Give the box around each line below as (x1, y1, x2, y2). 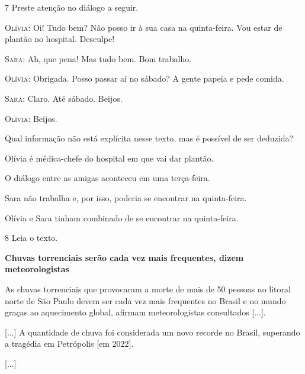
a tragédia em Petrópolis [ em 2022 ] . (5, 337, 134, 350)
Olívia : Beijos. (5, 112, 57, 124)
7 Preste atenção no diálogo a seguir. (5, 1, 139, 13)
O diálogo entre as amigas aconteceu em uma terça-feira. (5, 172, 210, 184)
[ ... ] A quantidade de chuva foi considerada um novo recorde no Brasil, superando (5, 325, 300, 338)
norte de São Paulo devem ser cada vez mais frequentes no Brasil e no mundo (5, 294, 286, 307)
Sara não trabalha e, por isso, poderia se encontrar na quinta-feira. (5, 191, 247, 204)
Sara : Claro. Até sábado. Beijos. (5, 92, 123, 104)
